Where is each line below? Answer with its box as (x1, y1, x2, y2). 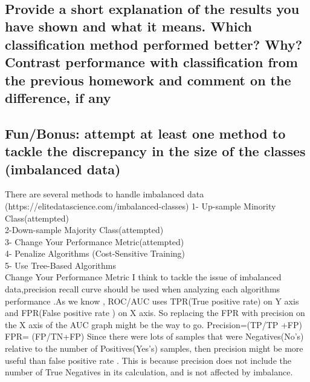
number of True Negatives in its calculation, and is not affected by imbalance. (5, 366, 293, 378)
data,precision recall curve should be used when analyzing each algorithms (5, 283, 280, 295)
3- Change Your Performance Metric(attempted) (5, 235, 184, 248)
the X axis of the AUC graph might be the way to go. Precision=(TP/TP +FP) (5, 318, 302, 331)
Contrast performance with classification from (5, 53, 298, 71)
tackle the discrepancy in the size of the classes (5, 142, 306, 160)
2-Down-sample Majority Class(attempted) (5, 223, 164, 236)
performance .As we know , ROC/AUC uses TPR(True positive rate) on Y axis (5, 294, 299, 307)
